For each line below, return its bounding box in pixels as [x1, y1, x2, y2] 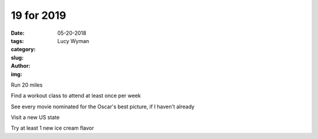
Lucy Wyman [57, 37, 90, 44]
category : [11, 46, 36, 53]
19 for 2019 [11, 9, 67, 22]
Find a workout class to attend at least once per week [11, 92, 141, 100]
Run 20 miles [11, 81, 43, 88]
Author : [11, 62, 31, 69]
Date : [11, 29, 25, 37]
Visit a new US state [11, 114, 60, 121]
